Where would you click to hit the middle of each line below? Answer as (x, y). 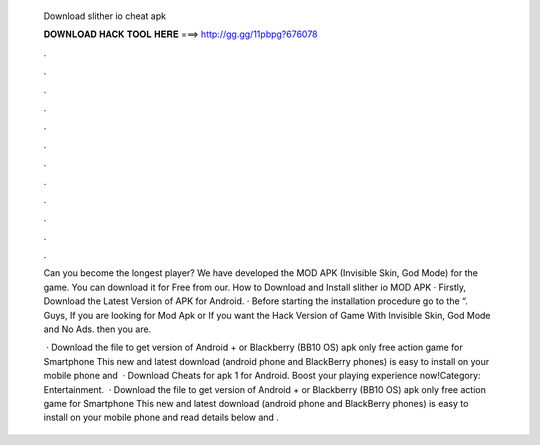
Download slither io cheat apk (105, 16)
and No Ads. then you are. (97, 329)
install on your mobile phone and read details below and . (161, 417)
